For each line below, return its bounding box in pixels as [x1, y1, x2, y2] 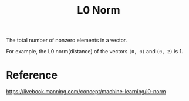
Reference [6, 69, 58, 82]
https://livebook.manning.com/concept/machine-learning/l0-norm [6, 88, 166, 95]
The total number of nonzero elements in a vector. [6, 36, 127, 44]
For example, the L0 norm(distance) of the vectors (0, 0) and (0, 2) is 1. [6, 48, 183, 55]
